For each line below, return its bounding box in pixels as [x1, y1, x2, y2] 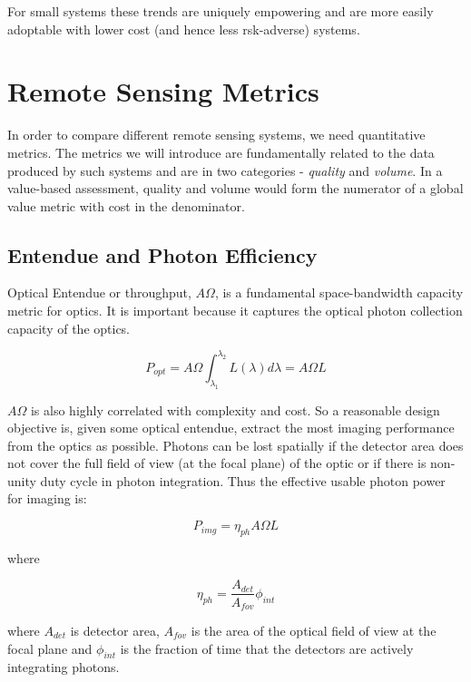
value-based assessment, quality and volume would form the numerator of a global [7, 179, 464, 198]
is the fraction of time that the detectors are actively [120, 638, 414, 658]
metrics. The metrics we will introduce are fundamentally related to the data [7, 142, 435, 161]
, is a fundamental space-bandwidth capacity [214, 283, 464, 302]
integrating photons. [7, 658, 120, 677]
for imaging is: [7, 489, 87, 508]
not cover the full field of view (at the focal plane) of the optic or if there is [7, 453, 427, 473]
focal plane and [7, 638, 93, 658]
